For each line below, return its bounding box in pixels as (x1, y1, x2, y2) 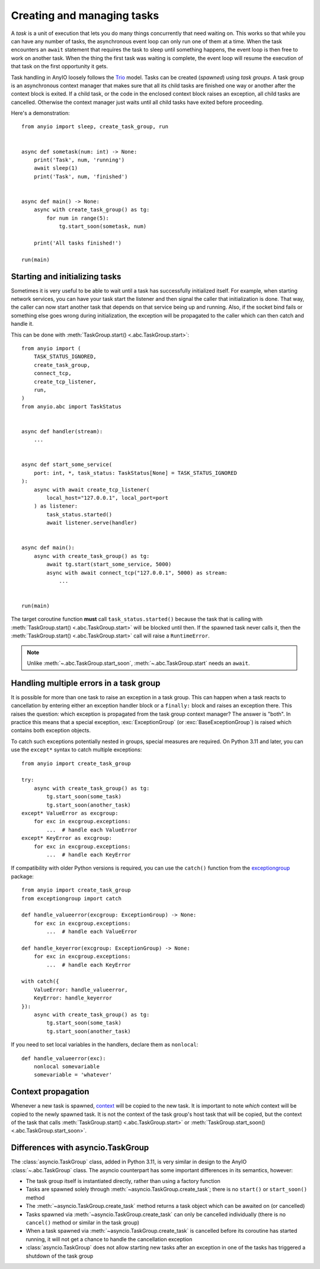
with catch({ (21, 978, 59, 985)
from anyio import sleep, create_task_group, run (21, 123, 169, 130)
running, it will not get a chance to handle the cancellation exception (25, 1235, 193, 1243)
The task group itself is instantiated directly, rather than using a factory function (25, 1178, 220, 1185)
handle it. (11, 321, 34, 328)
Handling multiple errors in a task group (11, 678, 161, 688)
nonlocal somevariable (33, 1063, 100, 1070)
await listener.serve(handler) (46, 519, 137, 526)
